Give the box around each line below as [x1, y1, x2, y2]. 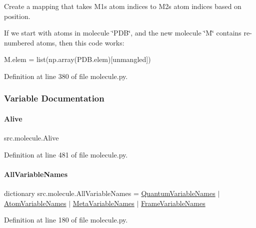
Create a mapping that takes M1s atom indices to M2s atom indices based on [4, 1, 241, 11]
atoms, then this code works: [36, 37, 124, 47]
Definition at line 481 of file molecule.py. [4, 149, 128, 159]
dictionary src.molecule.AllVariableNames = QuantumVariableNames [4, 188, 215, 198]
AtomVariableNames [4, 197, 66, 208]
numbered [4, 37, 34, 47]
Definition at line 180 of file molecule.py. [4, 214, 128, 225]
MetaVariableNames [72, 197, 134, 208]
